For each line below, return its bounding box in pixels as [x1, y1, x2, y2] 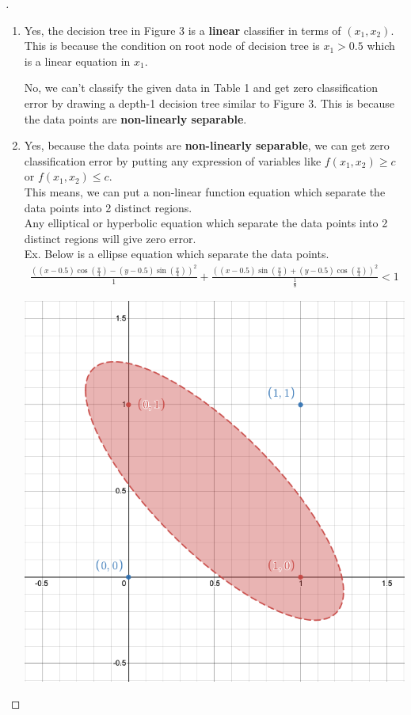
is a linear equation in [24, 52, 131, 69]
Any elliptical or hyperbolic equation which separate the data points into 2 [24, 215, 388, 231]
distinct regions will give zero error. [24, 230, 196, 246]
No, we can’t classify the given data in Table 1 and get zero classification [24, 79, 379, 96]
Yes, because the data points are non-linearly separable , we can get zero [24, 137, 390, 154]
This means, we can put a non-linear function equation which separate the [24, 183, 386, 200]
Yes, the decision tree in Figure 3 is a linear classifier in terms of [24, 21, 341, 38]
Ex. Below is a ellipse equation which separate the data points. [24, 245, 329, 262]
